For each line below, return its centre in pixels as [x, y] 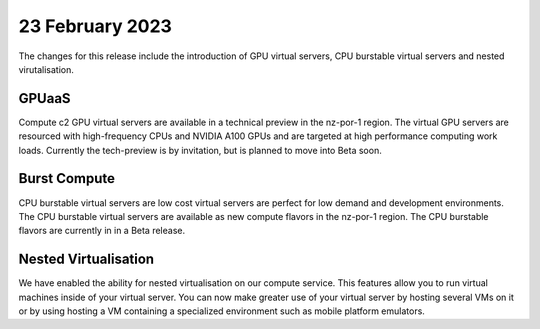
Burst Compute [66, 178]
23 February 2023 [95, 26]
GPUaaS [44, 98]
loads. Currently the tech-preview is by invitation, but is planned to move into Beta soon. [200, 150]
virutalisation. [46, 69]
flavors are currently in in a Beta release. [101, 231]
